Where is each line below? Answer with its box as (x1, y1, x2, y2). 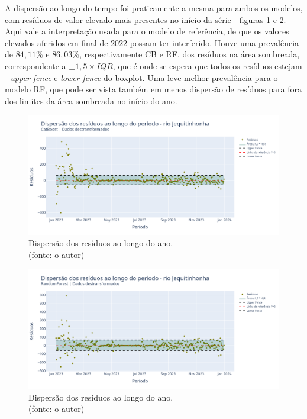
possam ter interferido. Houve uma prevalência (130, 36, 299, 49)
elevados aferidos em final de (5, 36, 108, 49)
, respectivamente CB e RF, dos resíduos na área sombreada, (79, 48, 300, 60)
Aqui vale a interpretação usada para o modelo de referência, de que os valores (5, 25, 289, 37)
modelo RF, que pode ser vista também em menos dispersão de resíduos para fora (5, 83, 302, 95)
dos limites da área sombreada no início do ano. (5, 94, 177, 107)
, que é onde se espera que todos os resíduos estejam (112, 59, 302, 72)
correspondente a (5, 59, 66, 72)
